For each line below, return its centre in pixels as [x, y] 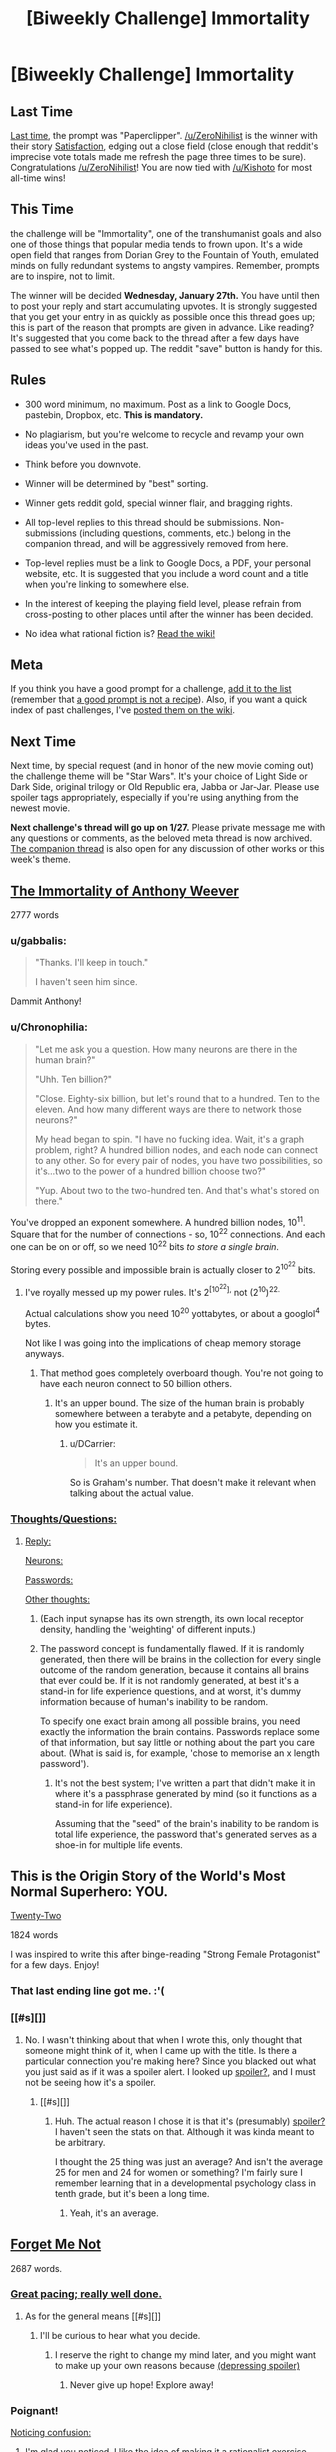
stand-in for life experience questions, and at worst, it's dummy [170, 1691]
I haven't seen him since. [86, 982]
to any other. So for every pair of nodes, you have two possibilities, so [178, 1160]
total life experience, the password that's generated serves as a [186, 1834]
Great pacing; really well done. [86, 2294]
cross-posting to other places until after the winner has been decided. [169, 614]
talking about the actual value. [131, 1493]
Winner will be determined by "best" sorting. [116, 483]
